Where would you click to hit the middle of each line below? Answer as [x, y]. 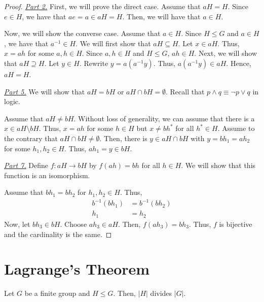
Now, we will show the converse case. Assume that [82, 33]
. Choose [73, 224]
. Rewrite [94, 63]
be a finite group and [57, 293]
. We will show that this [218, 165]
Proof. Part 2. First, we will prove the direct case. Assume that [102, 6]
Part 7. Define [26, 165]
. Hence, [239, 63]
